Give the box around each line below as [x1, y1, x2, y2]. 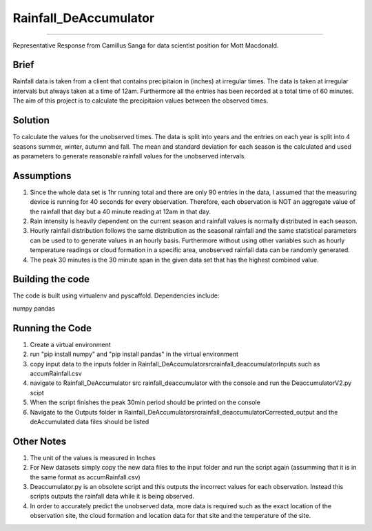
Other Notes [12, 435, 67, 447]
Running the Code [12, 322, 92, 334]
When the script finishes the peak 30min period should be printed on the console [30, 398, 261, 406]
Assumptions [12, 169, 72, 182]
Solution [12, 114, 50, 127]
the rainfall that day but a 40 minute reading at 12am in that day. [30, 207, 211, 216]
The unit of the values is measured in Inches [30, 453, 156, 461]
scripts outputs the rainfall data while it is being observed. [30, 492, 195, 501]
